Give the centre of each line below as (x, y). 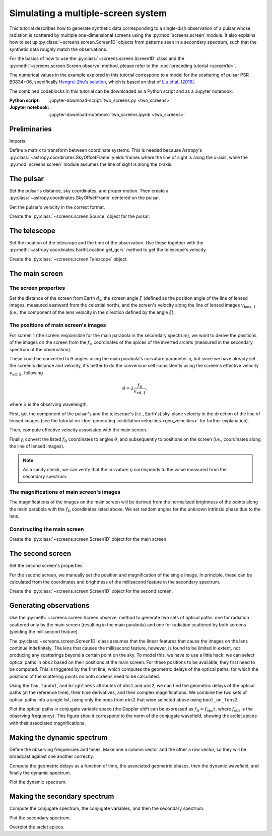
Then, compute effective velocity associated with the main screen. (78, 430)
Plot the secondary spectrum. (40, 818)
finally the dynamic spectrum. (40, 773)
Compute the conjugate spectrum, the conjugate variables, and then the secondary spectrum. (107, 808)
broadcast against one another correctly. (52, 756)
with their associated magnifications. (47, 723)
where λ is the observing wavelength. (49, 404)
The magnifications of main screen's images (65, 492)
